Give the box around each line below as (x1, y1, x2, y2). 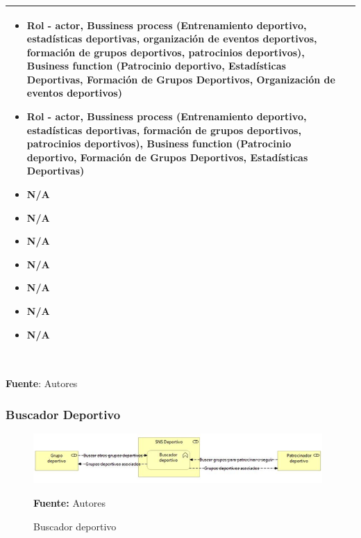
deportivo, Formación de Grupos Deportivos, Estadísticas (26, 149, 308, 164)
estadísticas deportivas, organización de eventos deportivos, (26, 31, 317, 46)
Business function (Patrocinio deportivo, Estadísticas (26, 58, 286, 73)
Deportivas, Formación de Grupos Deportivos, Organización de (26, 72, 335, 86)
